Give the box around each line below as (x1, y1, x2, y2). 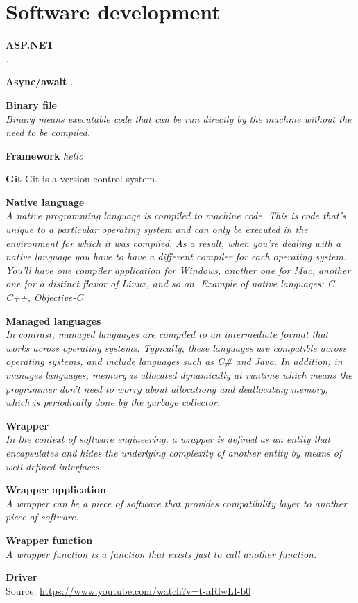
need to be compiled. (6, 125, 91, 139)
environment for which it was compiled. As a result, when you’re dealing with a (6, 235, 341, 250)
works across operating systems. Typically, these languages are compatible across (6, 340, 347, 355)
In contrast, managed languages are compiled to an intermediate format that (6, 327, 329, 341)
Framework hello (6, 148, 84, 162)
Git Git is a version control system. (6, 171, 158, 186)
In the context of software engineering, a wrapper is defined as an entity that (6, 432, 331, 446)
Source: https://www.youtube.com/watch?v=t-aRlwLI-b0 (6, 583, 251, 597)
